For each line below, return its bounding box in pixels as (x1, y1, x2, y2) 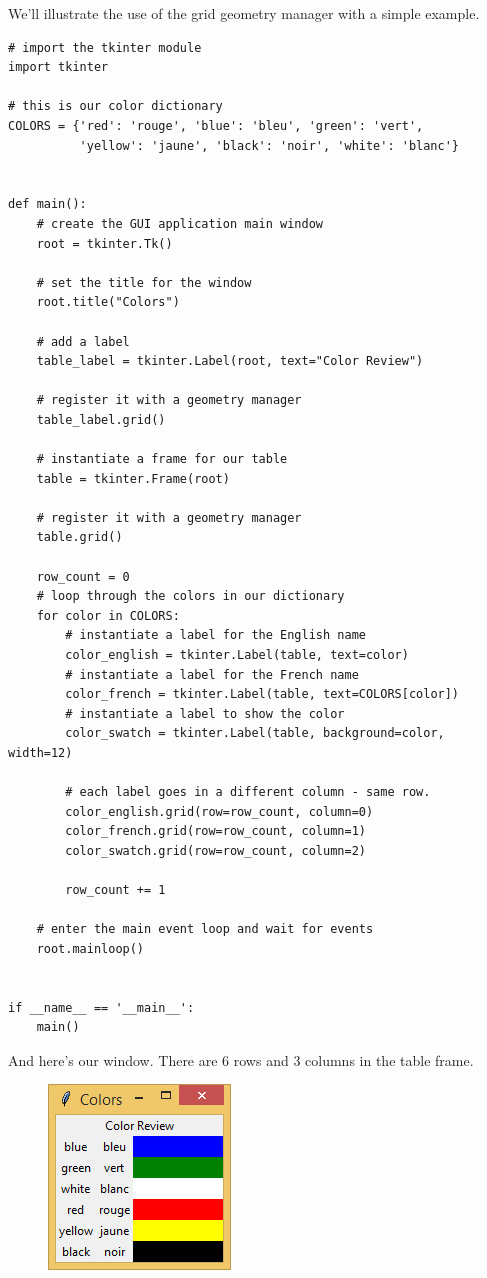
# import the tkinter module (8, 40, 202, 55)
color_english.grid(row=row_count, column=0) (65, 804, 374, 819)
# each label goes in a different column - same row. (65, 785, 431, 800)
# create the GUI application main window (36, 216, 323, 231)
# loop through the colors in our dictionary (36, 589, 345, 604)
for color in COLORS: (36, 608, 180, 623)
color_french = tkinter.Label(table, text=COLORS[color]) (65, 687, 460, 702)
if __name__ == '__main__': (8, 1000, 195, 1015)
